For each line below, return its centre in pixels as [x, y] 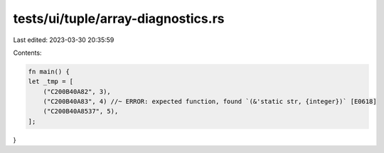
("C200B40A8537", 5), [81, 111]
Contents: [27, 53]
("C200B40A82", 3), [77, 91]
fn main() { [49, 72]
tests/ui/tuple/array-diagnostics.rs [119, 19]
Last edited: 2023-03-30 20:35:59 [64, 40]
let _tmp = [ [51, 81]
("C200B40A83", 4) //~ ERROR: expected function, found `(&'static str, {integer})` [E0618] [210, 102]
